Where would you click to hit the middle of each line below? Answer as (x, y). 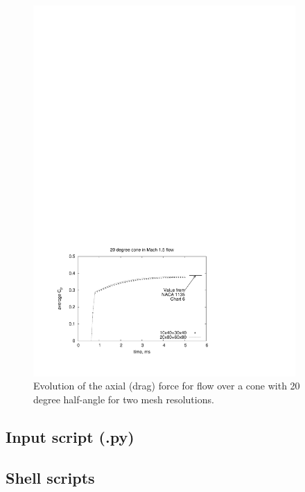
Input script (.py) (70, 436)
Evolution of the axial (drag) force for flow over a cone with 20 (167, 386)
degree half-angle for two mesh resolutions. (124, 399)
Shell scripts (50, 477)
